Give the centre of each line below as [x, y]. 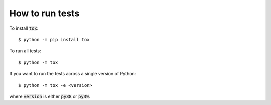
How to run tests [44, 13]
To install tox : [24, 28]
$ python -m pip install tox [54, 39]
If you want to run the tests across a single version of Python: [73, 74]
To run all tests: [25, 51]
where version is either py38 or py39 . [50, 96]
